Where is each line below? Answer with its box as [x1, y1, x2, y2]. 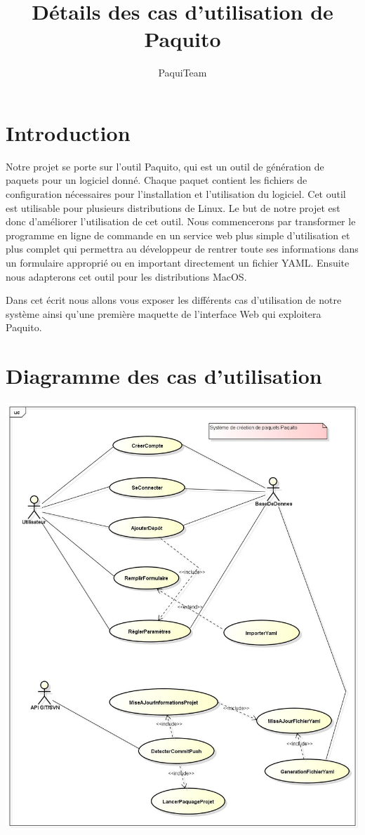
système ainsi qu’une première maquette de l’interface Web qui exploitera [6, 306, 321, 321]
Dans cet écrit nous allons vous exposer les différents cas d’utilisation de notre [6, 293, 342, 307]
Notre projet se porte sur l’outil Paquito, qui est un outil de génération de [6, 159, 324, 173]
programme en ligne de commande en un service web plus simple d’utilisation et [6, 227, 350, 242]
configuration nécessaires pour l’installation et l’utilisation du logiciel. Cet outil [6, 187, 346, 201]
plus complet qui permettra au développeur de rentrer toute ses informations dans [6, 241, 359, 256]
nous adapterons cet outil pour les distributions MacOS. [6, 269, 247, 283]
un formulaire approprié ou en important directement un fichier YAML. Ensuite [6, 255, 350, 269]
